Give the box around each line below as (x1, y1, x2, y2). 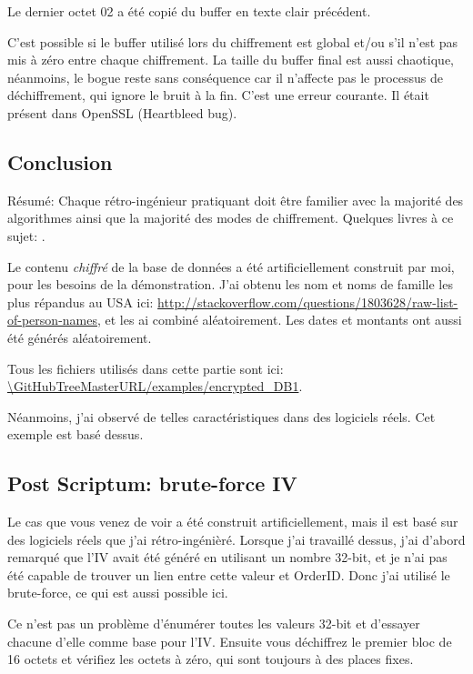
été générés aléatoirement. (7, 327, 152, 347)
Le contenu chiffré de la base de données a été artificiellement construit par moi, (7, 257, 455, 276)
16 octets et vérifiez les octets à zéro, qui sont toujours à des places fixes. (7, 649, 414, 669)
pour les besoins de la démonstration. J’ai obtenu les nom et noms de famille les (7, 275, 453, 294)
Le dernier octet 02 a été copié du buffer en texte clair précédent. (7, 2, 371, 20)
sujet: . (7, 226, 45, 245)
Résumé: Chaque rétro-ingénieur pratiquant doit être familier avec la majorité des (7, 190, 464, 209)
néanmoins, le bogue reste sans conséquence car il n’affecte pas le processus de (7, 67, 444, 86)
